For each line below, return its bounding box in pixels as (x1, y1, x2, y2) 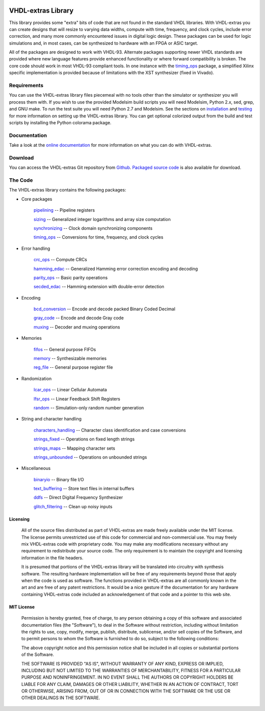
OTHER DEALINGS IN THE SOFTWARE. (21, 695, 101, 701)
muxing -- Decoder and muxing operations (33, 324, 120, 330)
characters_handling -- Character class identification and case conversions (33, 427, 186, 433)
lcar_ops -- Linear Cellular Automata (33, 387, 107, 393)
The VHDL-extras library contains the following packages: (9, 187, 126, 193)
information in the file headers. (21, 555, 83, 561)
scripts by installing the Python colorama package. (9, 119, 111, 125)
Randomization (21, 376, 52, 382)
